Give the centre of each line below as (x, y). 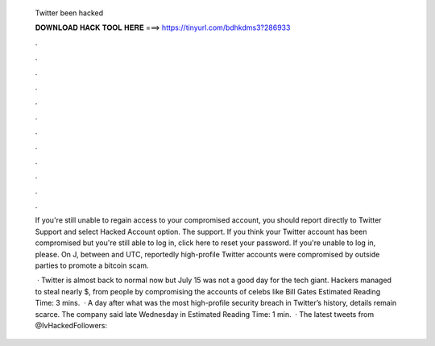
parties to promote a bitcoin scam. (92, 265)
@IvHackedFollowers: (71, 325)
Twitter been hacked (69, 13)
